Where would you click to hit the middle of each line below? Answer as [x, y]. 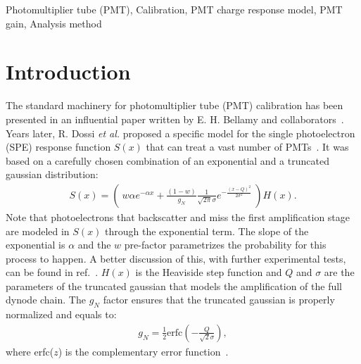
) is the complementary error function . [143, 351]
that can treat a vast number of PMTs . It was [247, 147]
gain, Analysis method [54, 23]
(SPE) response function [58, 147]
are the [339, 272]
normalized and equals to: [61, 314]
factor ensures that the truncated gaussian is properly [219, 300]
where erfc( [30, 351]
